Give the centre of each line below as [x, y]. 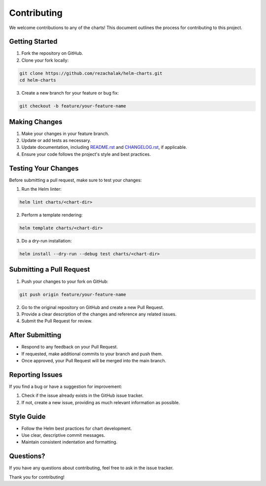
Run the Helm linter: [41, 189]
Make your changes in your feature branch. [65, 134]
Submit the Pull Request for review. [57, 321]
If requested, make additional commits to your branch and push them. [92, 354]
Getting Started [33, 42]
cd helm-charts [38, 80]
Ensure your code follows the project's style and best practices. [86, 154]
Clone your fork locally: [45, 60]
